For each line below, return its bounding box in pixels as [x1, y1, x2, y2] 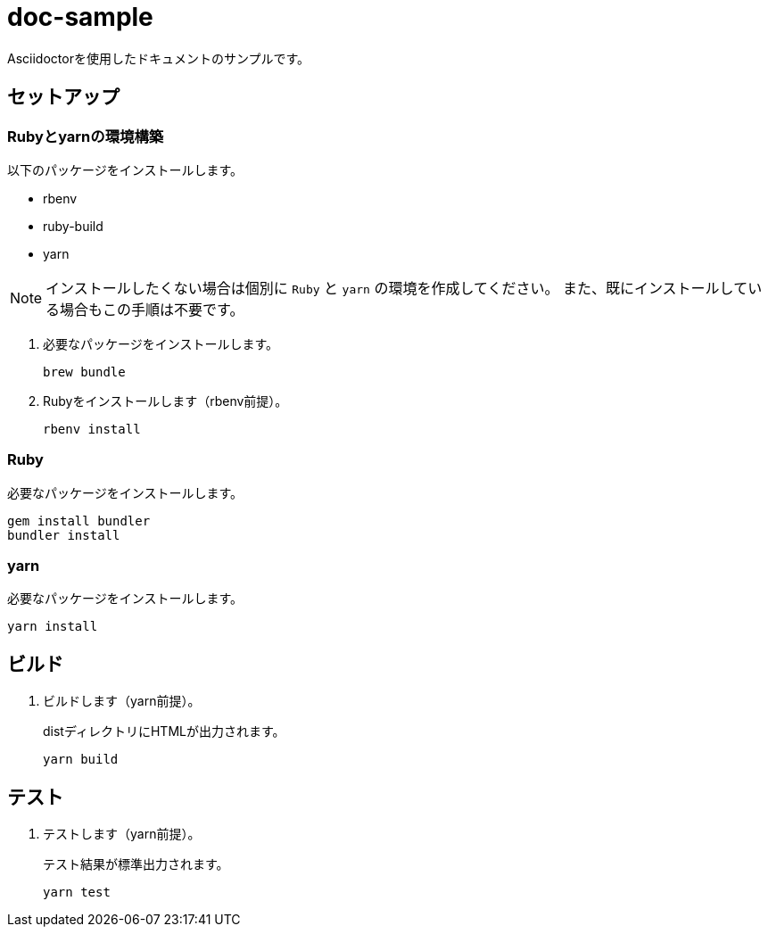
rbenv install [43, 421, 141, 436]
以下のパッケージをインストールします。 [7, 161, 244, 178]
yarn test [43, 885, 111, 900]
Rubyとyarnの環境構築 [7, 127, 164, 145]
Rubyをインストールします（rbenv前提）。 [43, 393, 288, 409]
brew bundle [43, 364, 126, 379]
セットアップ [7, 86, 120, 109]
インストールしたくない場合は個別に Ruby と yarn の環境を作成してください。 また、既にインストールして [45, 278, 748, 297]
